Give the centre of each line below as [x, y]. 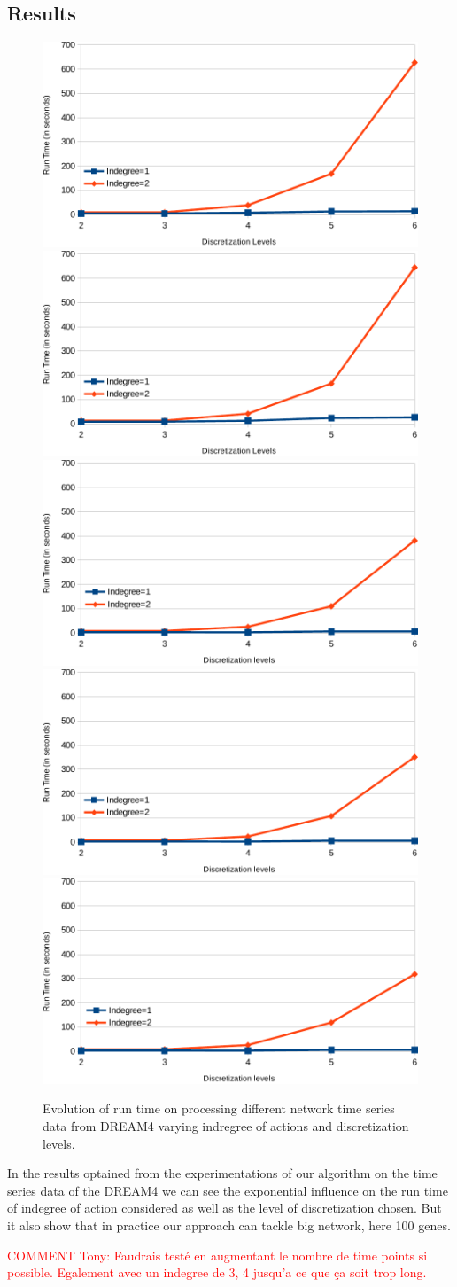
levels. [59, 1143]
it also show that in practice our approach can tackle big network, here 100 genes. [229, 1225]
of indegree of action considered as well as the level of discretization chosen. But [225, 1208]
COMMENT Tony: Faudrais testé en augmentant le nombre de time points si [217, 1255]
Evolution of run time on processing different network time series [219, 1108]
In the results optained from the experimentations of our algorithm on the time [222, 1173]
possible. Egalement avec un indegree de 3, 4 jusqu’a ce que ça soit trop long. [217, 1272]
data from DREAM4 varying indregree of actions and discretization [226, 1125]
